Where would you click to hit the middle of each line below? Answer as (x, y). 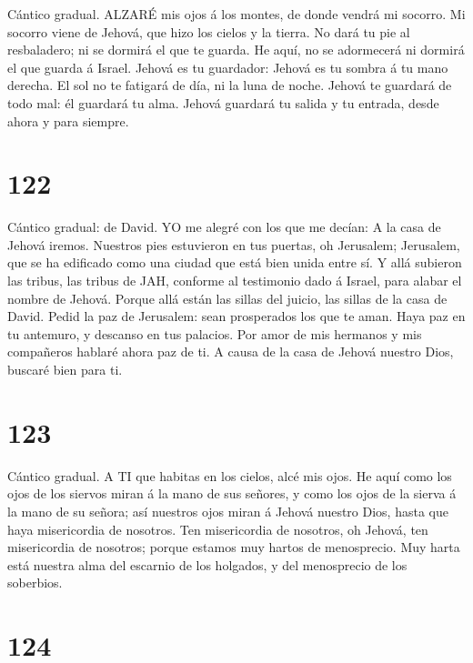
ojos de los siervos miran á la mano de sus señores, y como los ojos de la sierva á (232, 493)
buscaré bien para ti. (65, 370)
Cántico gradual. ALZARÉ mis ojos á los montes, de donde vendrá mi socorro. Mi (236, 14)
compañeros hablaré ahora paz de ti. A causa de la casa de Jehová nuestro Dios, (231, 352)
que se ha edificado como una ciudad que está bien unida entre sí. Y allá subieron (235, 262)
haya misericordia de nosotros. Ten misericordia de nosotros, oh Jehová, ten (218, 529)
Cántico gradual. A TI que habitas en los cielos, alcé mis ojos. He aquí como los (230, 475)
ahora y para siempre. (68, 121)
